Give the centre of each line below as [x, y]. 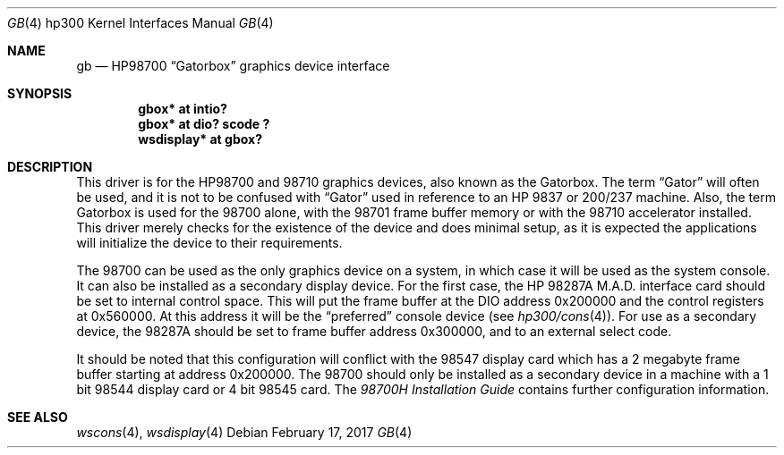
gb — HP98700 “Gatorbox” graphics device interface [233, 66]
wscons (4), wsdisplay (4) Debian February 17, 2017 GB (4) [244, 432]
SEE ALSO [38, 417]
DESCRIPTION [50, 167]
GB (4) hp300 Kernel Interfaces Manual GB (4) [141, 23]
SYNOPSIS [40, 93]
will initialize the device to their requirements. [209, 243]
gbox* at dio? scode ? [204, 124]
